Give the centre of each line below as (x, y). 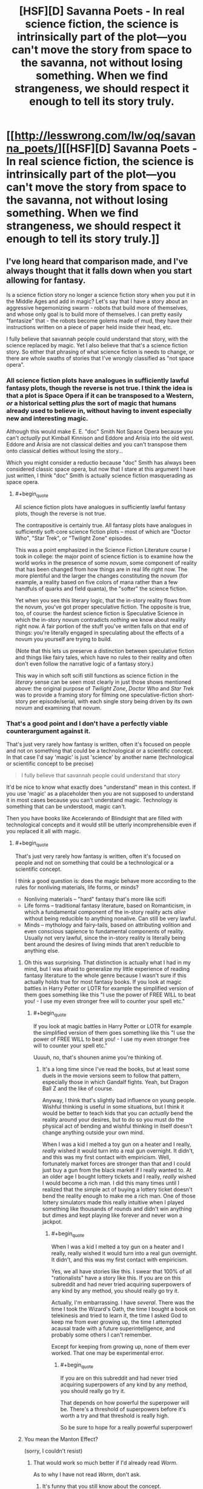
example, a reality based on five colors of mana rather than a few (96, 582)
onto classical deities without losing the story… (65, 451)
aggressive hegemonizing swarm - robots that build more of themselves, (97, 308)
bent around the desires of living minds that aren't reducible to (102, 944)
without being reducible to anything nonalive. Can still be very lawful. (110, 919)
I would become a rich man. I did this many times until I (111, 1183)
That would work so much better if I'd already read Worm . (105, 1462)
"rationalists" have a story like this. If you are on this (116, 1278)
